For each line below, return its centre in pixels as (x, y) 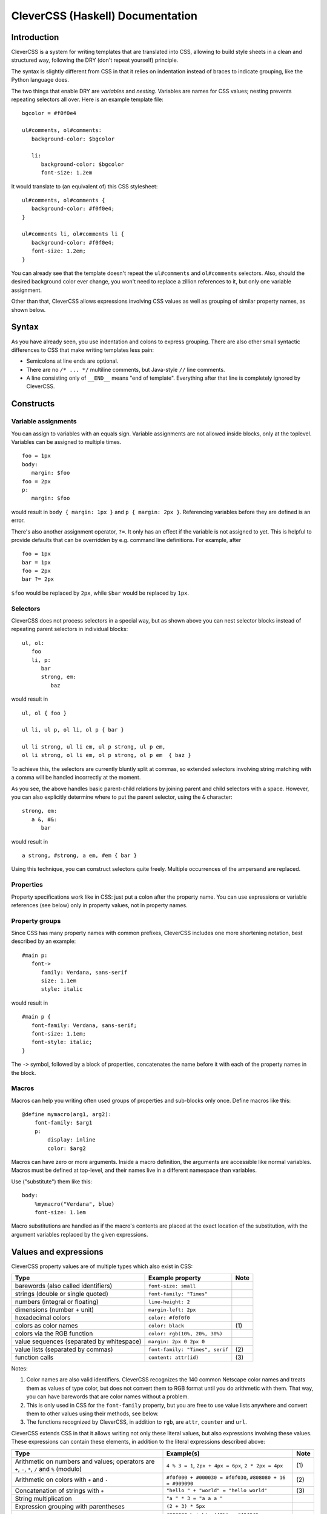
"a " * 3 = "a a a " (195, 1499)
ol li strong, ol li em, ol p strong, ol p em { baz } (107, 755)
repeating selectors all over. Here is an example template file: (87, 99)
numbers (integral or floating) (57, 1302)
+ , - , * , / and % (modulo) (48, 1469)
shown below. (28, 309)
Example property (175, 1278)
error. (18, 520)
